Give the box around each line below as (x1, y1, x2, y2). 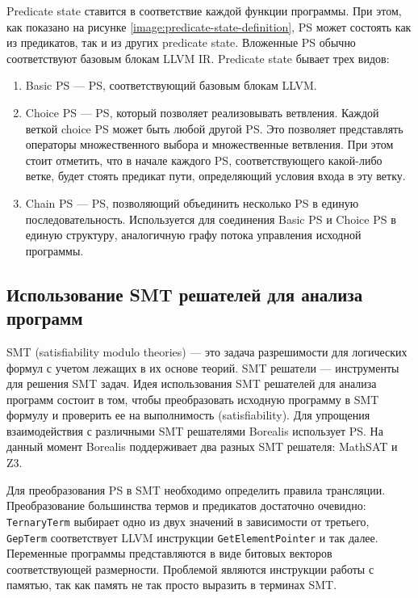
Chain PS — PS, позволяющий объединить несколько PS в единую (25, 194, 359, 211)
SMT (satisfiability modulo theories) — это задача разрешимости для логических (6, 343, 408, 360)
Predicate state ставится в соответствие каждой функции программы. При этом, (6, 2, 402, 19)
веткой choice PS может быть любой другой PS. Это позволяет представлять (25, 120, 403, 137)
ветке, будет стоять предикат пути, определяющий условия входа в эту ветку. (25, 167, 406, 184)
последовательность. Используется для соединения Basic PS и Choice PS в (25, 210, 396, 227)
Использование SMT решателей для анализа (6, 281, 363, 306)
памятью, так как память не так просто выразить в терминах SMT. (6, 576, 337, 593)
